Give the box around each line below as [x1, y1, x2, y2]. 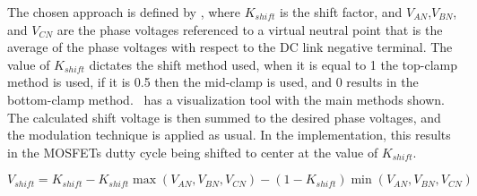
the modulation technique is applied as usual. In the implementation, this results [7, 125, 451, 144]
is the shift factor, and [280, 3, 403, 21]
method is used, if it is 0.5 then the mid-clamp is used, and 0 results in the [7, 72, 419, 91]
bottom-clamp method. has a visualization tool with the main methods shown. [7, 89, 445, 108]
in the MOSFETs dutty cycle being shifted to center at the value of [7, 142, 378, 161]
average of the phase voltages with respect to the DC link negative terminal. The [7, 38, 453, 56]
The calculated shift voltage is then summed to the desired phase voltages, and [7, 107, 441, 126]
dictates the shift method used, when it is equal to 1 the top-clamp [89, 55, 458, 73]
